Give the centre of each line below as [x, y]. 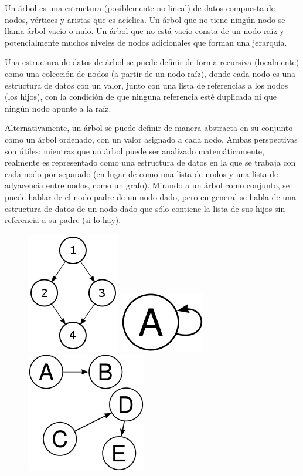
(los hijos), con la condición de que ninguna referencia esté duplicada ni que [141, 97]
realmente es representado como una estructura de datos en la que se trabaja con [150, 162]
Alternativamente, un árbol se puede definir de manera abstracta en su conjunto [149, 128]
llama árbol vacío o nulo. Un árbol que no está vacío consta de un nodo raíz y [144, 31]
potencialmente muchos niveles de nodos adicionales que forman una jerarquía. [146, 42]
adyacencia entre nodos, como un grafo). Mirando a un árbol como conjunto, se [147, 185]
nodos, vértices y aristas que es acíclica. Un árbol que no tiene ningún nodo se [145, 19]
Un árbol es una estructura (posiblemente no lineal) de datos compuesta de [140, 8]
